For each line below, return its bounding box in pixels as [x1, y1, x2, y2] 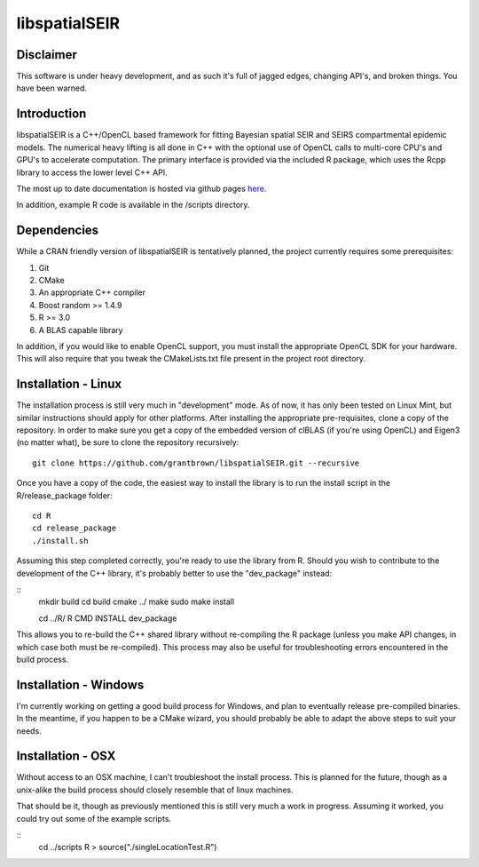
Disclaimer [16, 47, 77, 62]
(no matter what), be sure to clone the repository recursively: [16, 437, 239, 448]
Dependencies [16, 223, 99, 238]
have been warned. [16, 83, 88, 93]
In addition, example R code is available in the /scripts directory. [16, 200, 250, 211]
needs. [16, 725, 42, 736]
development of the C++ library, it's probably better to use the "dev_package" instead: [16, 568, 333, 578]
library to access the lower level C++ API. [16, 167, 168, 178]
